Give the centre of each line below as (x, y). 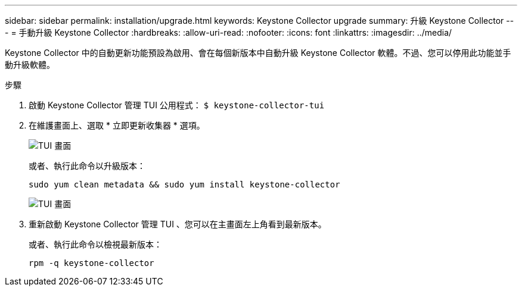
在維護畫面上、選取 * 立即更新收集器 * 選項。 (117, 125)
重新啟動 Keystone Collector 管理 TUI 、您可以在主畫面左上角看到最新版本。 (178, 224)
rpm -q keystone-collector (91, 263)
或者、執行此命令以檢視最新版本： (95, 244)
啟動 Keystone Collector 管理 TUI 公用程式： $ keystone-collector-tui (177, 105)
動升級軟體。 (30, 65)
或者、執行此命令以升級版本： (87, 166)
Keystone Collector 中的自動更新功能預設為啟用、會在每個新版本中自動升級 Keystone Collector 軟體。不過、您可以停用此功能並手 (258, 53)
